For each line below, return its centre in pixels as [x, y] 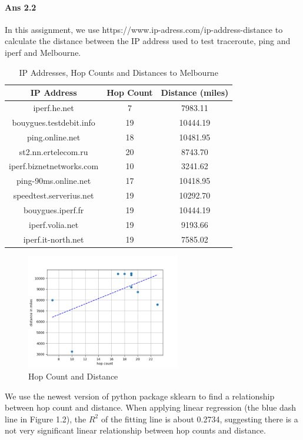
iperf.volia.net [54, 224]
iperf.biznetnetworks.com [54, 166]
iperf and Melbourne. [43, 52]
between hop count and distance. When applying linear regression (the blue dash [151, 407]
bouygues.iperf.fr [54, 209]
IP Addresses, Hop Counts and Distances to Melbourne [119, 72]
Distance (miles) [195, 93]
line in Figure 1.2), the [46, 419]
